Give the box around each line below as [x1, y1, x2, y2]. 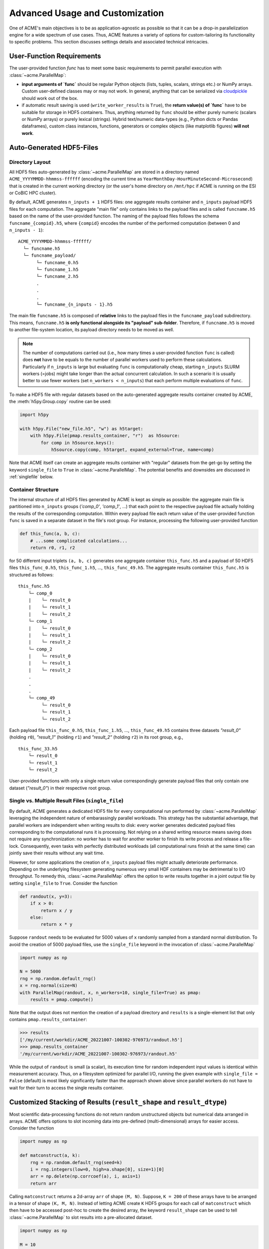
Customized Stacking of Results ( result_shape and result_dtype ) [9, 1098, 227, 1106]
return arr [30, 1181, 57, 1186]
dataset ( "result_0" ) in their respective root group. [9, 785, 112, 791]
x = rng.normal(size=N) [19, 983, 78, 989]
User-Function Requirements [9, 52, 102, 60]
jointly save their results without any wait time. [9, 850, 105, 856]
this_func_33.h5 [18, 746, 58, 751]
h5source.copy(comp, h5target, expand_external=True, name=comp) [51, 447, 214, 453]
